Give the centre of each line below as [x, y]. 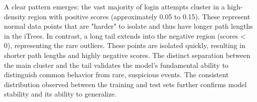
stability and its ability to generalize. [60, 94]
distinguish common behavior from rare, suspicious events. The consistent [117, 75]
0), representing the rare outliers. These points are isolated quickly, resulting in [125, 45]
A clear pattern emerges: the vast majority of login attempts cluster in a [115, 6]
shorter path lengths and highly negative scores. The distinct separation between [127, 55]
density [15, 16]
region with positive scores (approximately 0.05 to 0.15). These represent [139, 16]
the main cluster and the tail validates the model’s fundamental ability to [116, 65]
